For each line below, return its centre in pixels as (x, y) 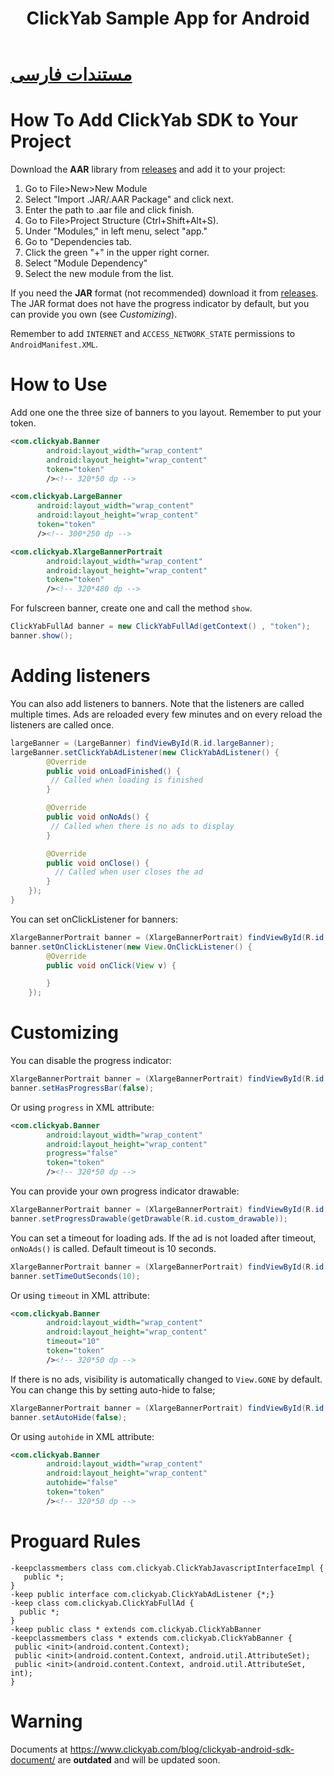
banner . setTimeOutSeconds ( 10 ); (75, 1276)
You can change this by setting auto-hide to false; (113, 1389)
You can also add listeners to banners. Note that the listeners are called (157, 703)
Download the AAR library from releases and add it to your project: (148, 169)
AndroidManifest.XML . (54, 344)
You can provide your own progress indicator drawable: (125, 1191)
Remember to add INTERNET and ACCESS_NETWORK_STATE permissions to (153, 334)
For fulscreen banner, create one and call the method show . (131, 608)
